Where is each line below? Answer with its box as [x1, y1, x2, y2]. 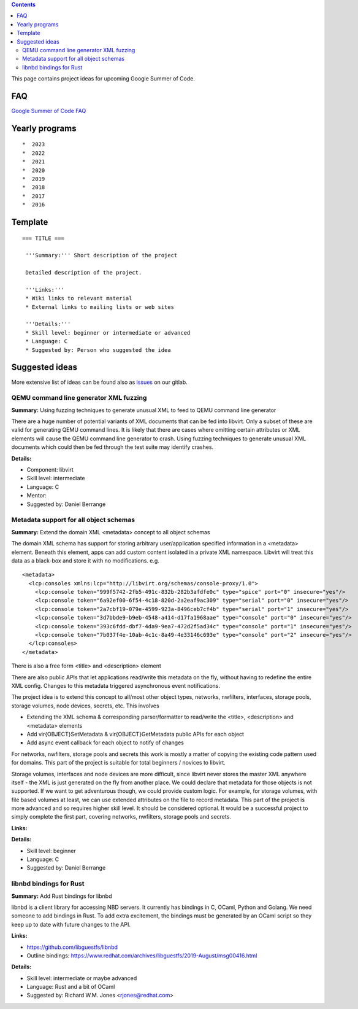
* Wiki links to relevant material [25, 295, 132, 302]
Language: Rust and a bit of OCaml [26, 983, 115, 991]
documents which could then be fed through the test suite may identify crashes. [11, 443, 214, 451]
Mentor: [26, 492, 47, 499]
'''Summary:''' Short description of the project [25, 252, 178, 259]
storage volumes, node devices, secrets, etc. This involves [11, 702, 159, 709]
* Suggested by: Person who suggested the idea [25, 346, 171, 353]
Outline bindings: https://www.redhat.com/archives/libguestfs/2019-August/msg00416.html [26, 952, 257, 959]
